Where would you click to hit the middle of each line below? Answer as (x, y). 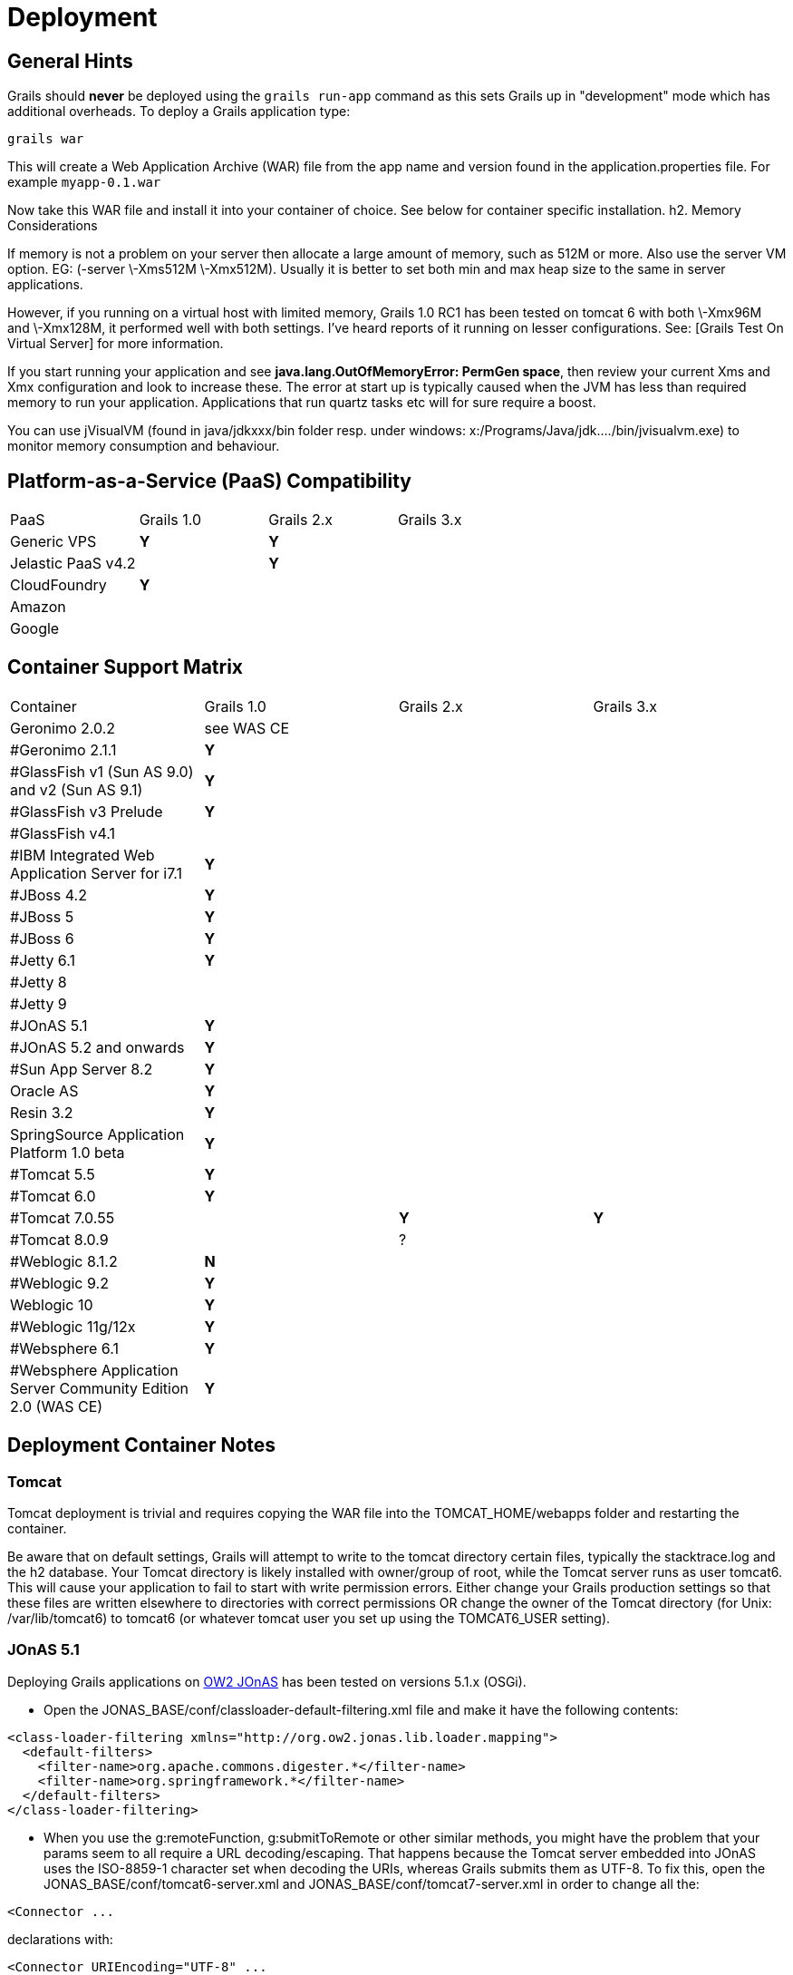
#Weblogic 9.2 (59, 1283)
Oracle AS (44, 1090)
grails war (46, 139)
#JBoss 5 (42, 916)
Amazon (38, 607)
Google (35, 629)
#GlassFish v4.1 (63, 833)
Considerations (53, 226)
